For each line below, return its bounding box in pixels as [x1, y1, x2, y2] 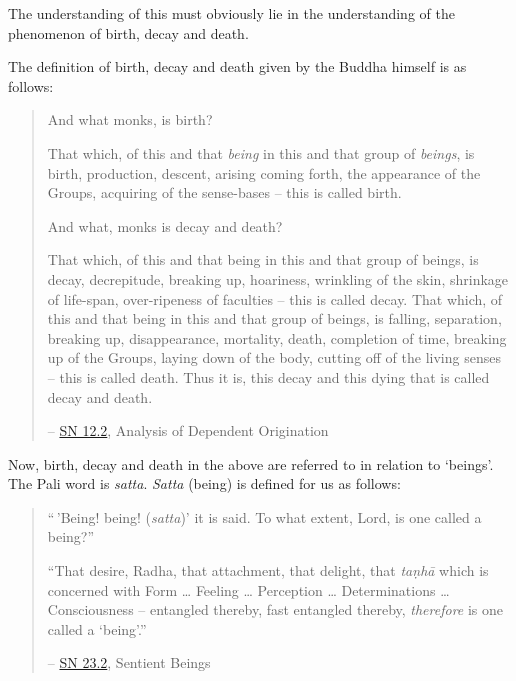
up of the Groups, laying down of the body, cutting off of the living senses [47, 347, 501, 368]
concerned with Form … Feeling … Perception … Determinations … [47, 579, 450, 600]
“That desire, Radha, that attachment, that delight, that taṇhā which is [47, 560, 489, 581]
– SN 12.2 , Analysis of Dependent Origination [47, 420, 329, 441]
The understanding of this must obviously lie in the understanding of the [8, 3, 455, 23]
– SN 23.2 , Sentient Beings [47, 652, 211, 673]
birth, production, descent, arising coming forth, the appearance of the [47, 162, 481, 183]
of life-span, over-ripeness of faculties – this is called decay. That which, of [47, 288, 503, 309]
